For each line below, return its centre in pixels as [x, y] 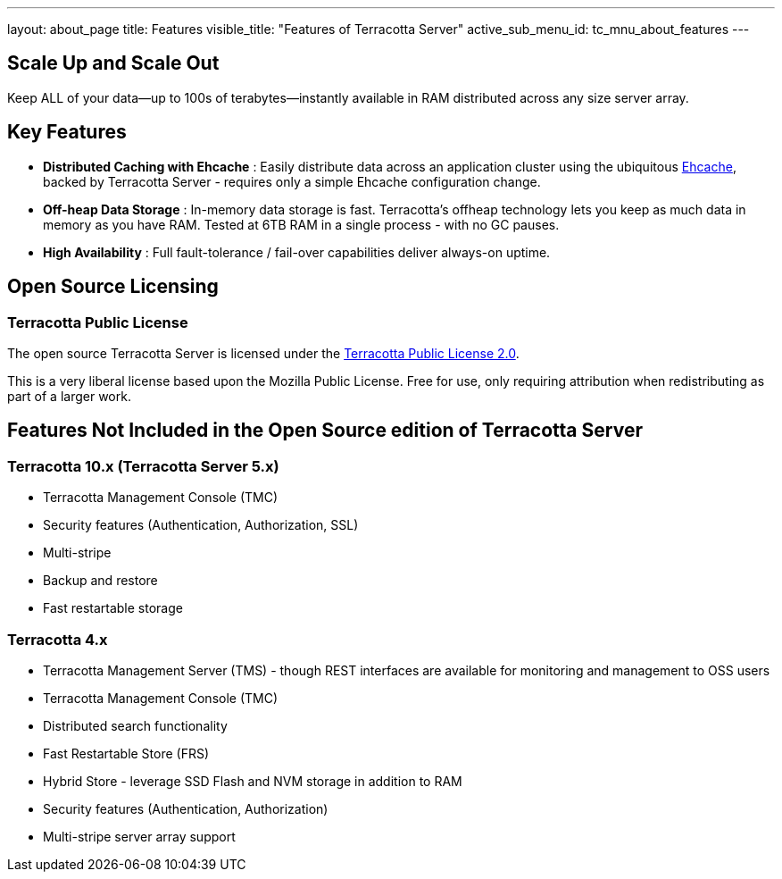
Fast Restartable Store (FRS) [126, 753]
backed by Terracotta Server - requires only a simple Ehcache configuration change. [292, 181]
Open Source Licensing [113, 287]
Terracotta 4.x [58, 639]
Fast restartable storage [113, 608]
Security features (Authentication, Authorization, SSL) [201, 525]
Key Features [67, 132]
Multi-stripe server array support [139, 836]
